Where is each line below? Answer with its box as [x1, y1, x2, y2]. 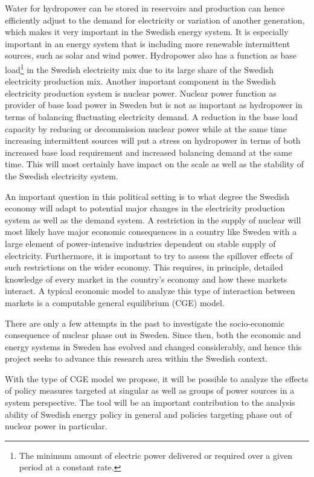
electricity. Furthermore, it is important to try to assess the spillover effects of [5, 249, 293, 261]
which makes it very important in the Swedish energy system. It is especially [5, 25, 289, 38]
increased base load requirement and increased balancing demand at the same [5, 146, 292, 158]
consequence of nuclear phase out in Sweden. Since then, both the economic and [5, 328, 301, 341]
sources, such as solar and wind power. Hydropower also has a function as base [5, 49, 297, 62]
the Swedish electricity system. [5, 169, 118, 182]
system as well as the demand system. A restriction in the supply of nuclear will [5, 213, 301, 226]
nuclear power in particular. [5, 420, 107, 432]
